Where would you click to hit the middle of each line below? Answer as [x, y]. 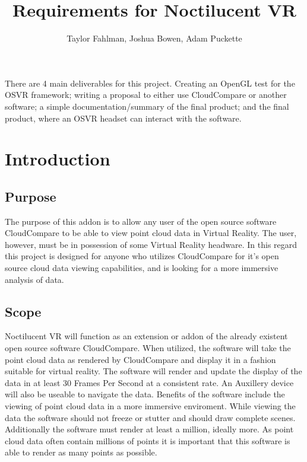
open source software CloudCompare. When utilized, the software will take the [148, 348]
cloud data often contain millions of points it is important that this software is [148, 440]
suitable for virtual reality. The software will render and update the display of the [153, 371]
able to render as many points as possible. [81, 452]
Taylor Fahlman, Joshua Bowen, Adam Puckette [154, 38]
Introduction [58, 159]
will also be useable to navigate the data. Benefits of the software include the [145, 394]
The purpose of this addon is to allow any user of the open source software [141, 221]
